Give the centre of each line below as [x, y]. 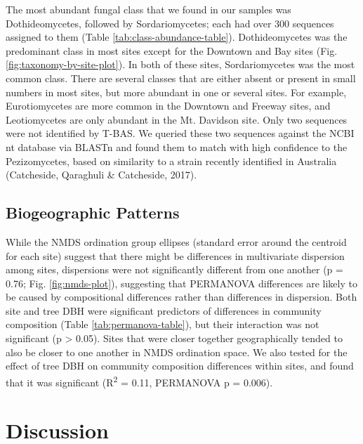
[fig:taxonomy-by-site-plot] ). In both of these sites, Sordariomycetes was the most [180, 64]
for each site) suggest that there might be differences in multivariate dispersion [175, 255]
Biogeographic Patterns [93, 213]
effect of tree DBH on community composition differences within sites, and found [180, 366]
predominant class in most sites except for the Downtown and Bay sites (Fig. [172, 50]
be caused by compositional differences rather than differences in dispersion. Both [181, 297]
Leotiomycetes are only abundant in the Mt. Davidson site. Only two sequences [177, 119]
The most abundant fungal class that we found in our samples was [148, 9]
